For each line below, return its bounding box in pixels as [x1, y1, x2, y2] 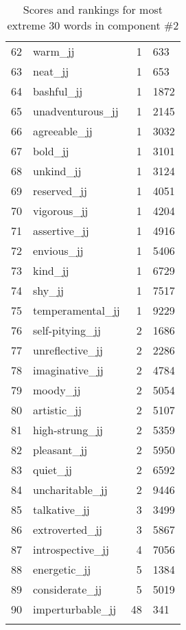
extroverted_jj [33, 521, 103, 537]
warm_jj [33, 43, 75, 59]
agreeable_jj [33, 123, 93, 139]
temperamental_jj [33, 302, 120, 318]
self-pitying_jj [33, 322, 101, 338]
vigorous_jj [33, 203, 89, 218]
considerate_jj [33, 581, 102, 597]
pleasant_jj [33, 442, 88, 458]
